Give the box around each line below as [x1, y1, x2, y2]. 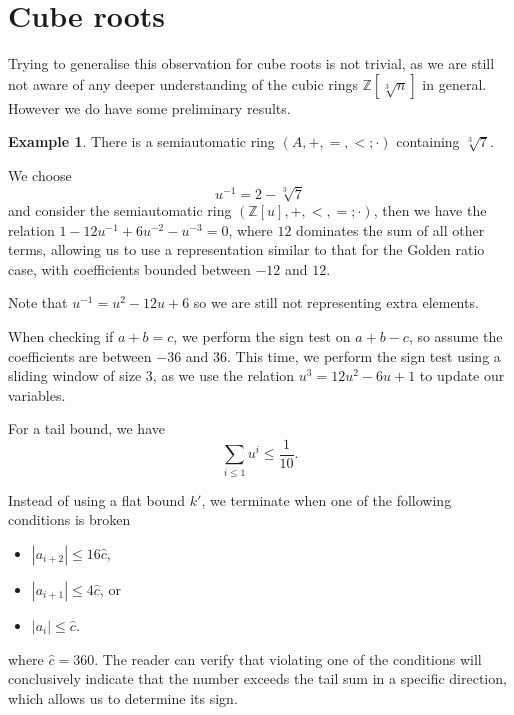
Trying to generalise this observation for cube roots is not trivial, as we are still [8, 53, 495, 74]
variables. [8, 384, 66, 405]
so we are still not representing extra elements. [193, 292, 479, 313]
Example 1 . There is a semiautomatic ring [8, 131, 275, 152]
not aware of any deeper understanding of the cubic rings [8, 73, 358, 94]
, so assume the [408, 326, 503, 347]
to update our [419, 365, 505, 386]
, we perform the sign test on [173, 326, 351, 347]
